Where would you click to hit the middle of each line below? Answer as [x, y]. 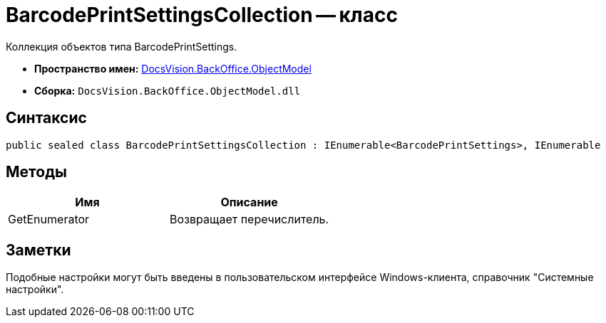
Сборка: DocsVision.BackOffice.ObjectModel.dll [168, 90]
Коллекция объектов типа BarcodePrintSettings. [122, 46]
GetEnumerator [49, 219]
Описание [249, 202]
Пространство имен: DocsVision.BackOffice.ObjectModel [173, 68]
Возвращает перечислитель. [250, 219]
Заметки [38, 250]
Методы [36, 172]
